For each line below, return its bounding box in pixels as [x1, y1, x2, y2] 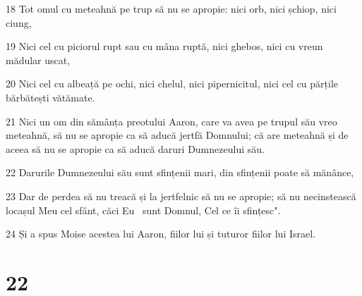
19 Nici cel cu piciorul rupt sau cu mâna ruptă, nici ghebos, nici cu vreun [6, 39, 323, 54]
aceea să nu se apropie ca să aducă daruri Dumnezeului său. [6, 141, 265, 156]
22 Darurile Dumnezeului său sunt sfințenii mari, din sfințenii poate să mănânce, [6, 165, 354, 180]
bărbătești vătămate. [6, 90, 95, 104]
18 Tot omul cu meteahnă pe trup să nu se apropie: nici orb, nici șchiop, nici [6, 1, 337, 16]
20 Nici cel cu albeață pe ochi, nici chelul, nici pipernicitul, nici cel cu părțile [6, 76, 339, 91]
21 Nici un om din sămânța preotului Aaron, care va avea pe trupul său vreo [6, 113, 337, 128]
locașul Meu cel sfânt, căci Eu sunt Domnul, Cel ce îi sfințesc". [6, 202, 281, 217]
